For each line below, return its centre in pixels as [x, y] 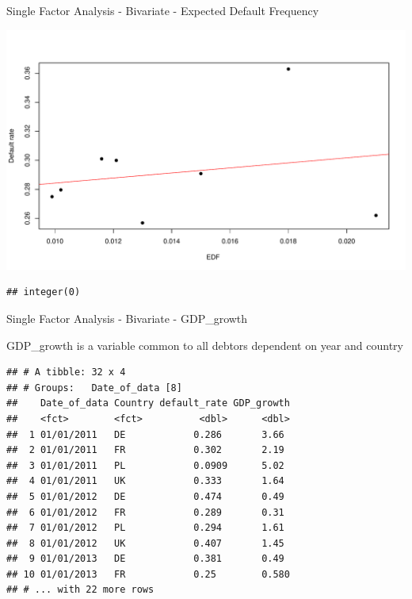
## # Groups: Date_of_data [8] [94, 388]
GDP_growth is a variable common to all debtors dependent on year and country [205, 345]
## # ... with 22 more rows [80, 590]
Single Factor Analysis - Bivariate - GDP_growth [127, 318]
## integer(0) [44, 292]
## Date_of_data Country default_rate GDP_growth [148, 403]
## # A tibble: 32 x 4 [66, 372]
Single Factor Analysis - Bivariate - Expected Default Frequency [163, 10]
